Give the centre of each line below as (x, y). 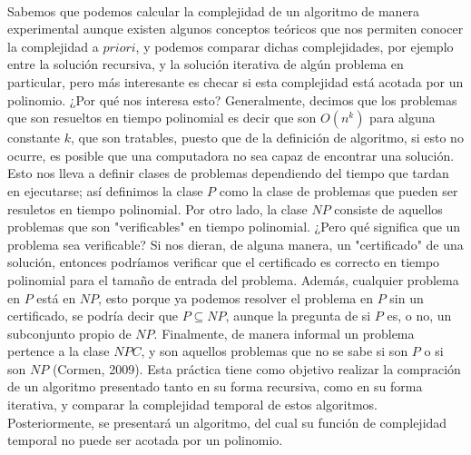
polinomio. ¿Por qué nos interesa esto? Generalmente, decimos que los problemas (232, 99)
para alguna (402, 118)
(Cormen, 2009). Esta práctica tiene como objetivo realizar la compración (256, 368)
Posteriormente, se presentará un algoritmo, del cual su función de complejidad (227, 422)
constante (34, 138)
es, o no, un (419, 316)
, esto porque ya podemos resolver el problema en (236, 297)
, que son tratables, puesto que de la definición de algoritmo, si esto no (267, 138)
